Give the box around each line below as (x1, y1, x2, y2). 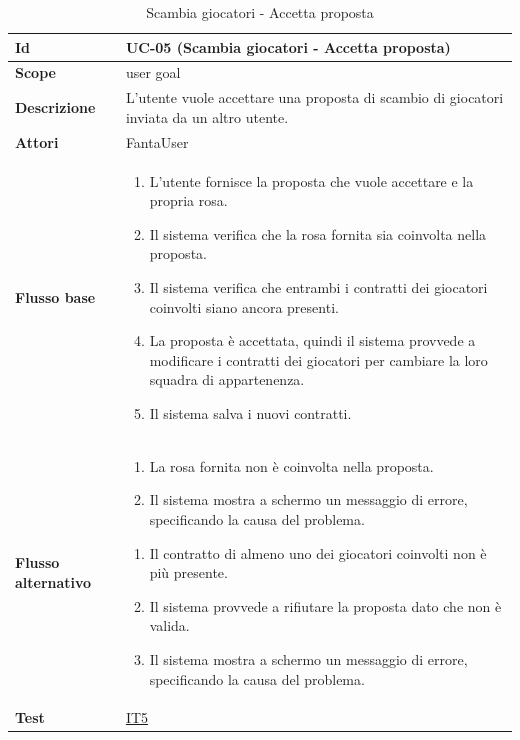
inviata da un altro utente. (125, 106, 289, 127)
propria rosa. (149, 190, 228, 211)
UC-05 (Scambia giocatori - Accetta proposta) (125, 36, 451, 57)
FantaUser (125, 131, 189, 152)
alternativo (15, 571, 92, 592)
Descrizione (15, 97, 96, 118)
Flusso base (15, 286, 96, 307)
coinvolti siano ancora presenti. (149, 296, 339, 317)
